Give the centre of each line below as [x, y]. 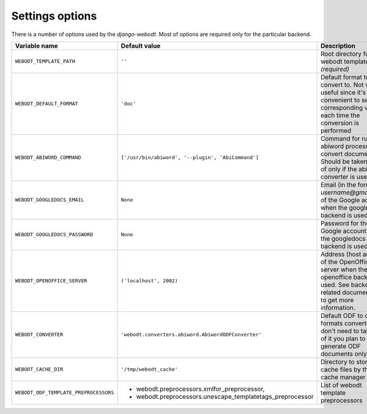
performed [336, 130]
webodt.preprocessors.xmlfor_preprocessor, [201, 389]
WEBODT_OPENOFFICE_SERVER [51, 281]
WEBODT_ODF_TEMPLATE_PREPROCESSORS [65, 393]
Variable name [36, 46]
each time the [340, 115]
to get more [337, 300]
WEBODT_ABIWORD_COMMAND [48, 158]
